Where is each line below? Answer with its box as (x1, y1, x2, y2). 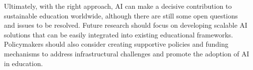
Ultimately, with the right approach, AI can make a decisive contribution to (4, 1, 232, 11)
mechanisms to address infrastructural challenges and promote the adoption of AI (4, 48, 249, 58)
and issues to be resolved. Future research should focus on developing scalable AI (4, 20, 248, 30)
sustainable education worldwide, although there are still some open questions (4, 10, 238, 20)
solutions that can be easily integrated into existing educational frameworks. (4, 29, 233, 39)
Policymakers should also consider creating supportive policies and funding (4, 39, 228, 49)
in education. (4, 58, 43, 68)
